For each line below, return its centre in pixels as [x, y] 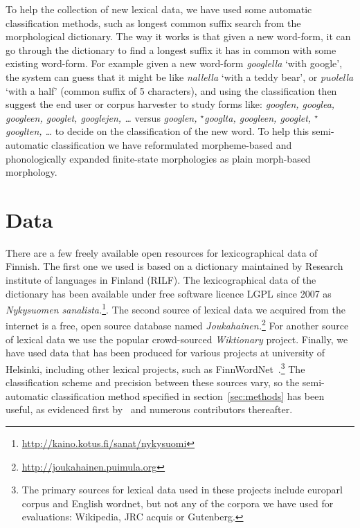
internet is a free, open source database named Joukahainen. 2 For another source [177, 325]
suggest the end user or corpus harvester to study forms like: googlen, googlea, [170, 104]
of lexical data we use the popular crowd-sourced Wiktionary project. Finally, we [177, 339]
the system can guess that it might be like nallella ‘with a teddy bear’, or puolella [180, 76]
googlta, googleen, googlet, [258, 117]
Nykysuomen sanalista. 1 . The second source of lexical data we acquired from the [176, 308]
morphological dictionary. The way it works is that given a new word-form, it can [178, 36]
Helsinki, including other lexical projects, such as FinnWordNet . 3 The [155, 367]
